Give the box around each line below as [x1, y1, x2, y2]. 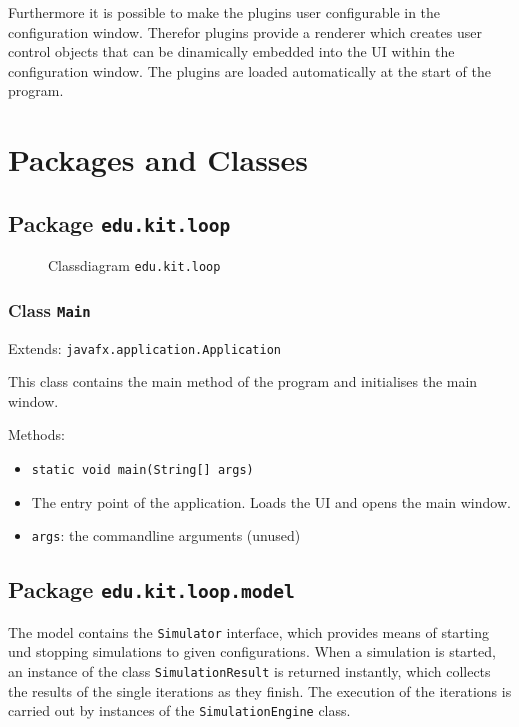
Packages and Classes [8, 139, 309, 180]
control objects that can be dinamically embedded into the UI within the [8, 41, 455, 62]
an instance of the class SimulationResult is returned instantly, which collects [8, 660, 491, 681]
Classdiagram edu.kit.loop [48, 255, 221, 276]
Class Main [8, 297, 91, 322]
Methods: [8, 424, 65, 445]
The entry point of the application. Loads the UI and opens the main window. [31, 491, 511, 512]
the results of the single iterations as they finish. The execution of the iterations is [8, 680, 512, 701]
